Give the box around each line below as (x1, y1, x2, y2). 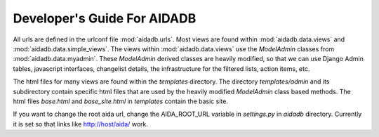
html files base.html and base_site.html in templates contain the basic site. (13, 97, 228, 105)
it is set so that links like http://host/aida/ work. (13, 119, 149, 128)
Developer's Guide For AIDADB (13, 11, 197, 26)
